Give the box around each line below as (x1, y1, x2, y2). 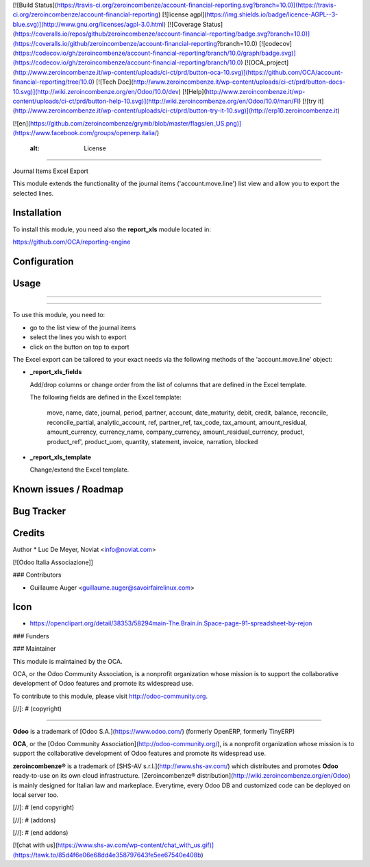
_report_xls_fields (29, 368, 82, 376)
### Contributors (12, 570, 62, 579)
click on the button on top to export (29, 343, 129, 351)
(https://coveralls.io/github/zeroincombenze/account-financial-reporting (12, 39, 217, 47)
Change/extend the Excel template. (29, 465, 129, 474)
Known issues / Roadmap (12, 484, 123, 496)
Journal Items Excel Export (12, 167, 89, 175)
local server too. (12, 790, 59, 799)
